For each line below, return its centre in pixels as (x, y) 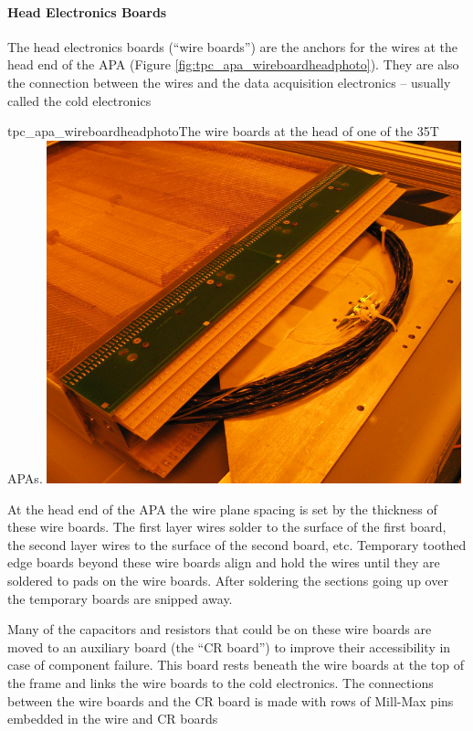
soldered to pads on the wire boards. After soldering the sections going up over (228, 581)
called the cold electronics (79, 100)
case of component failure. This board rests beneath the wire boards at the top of (236, 665)
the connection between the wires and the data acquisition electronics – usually (229, 82)
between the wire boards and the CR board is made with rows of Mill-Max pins (231, 700)
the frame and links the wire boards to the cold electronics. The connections (221, 683)
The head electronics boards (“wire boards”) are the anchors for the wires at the (232, 46)
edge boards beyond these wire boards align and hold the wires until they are (224, 562)
